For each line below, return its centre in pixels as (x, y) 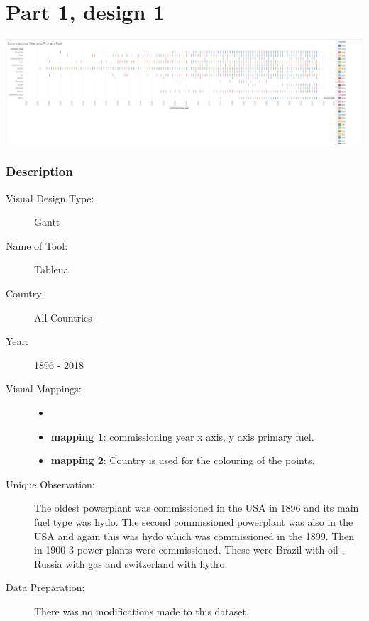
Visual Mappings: (44, 389)
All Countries (63, 317)
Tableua (51, 269)
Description (39, 171)
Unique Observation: (50, 484)
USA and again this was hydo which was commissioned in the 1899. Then (194, 535)
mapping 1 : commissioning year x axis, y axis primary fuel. (182, 436)
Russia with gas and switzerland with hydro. (131, 563)
